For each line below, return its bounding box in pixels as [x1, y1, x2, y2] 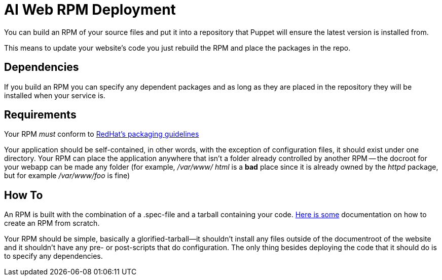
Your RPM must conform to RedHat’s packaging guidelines [4, 130, 199, 139]
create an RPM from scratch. [4, 219, 100, 228]
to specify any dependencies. [4, 252, 103, 261]
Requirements [4, 108, 77, 122]
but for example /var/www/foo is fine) [4, 171, 130, 180]
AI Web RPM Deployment [4, 1, 176, 18]
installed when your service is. [4, 91, 105, 100]
